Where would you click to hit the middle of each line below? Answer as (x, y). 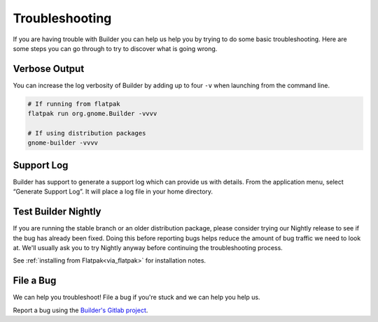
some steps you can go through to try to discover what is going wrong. (115, 48)
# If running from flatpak (74, 104)
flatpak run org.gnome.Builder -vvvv (92, 114)
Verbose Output (49, 69)
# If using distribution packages (87, 133)
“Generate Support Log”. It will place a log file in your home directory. (113, 191)
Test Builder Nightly (57, 212)
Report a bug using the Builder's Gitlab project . (80, 310)
